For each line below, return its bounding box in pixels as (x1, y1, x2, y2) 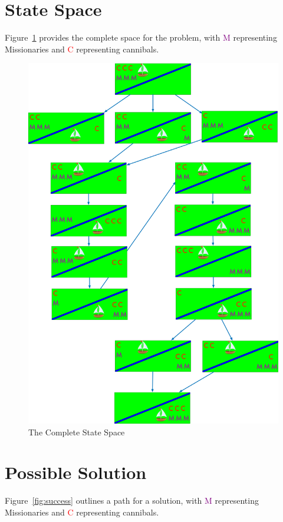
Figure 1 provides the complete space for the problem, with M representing (5, 31, 277, 44)
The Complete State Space (28, 425, 125, 438)
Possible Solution (5, 460, 147, 484)
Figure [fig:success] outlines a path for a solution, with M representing (5, 494, 259, 507)
